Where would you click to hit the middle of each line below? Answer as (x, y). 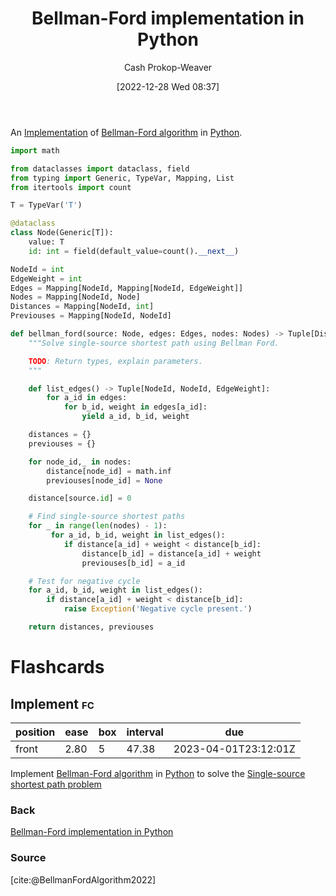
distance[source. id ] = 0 (80, 498)
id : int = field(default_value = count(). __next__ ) (134, 251)
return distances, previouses (91, 627)
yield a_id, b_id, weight (135, 417)
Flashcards (57, 667)
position (35, 732)
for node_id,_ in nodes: (80, 462)
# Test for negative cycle (84, 581)
